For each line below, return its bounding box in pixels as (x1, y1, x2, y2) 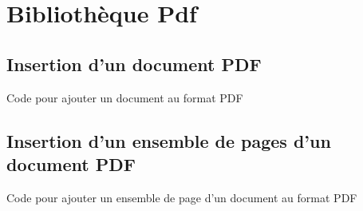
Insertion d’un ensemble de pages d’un (6, 128, 331, 153)
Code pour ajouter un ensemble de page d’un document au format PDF (6, 189, 357, 205)
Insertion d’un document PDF (6, 51, 262, 76)
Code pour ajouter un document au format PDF (6, 89, 243, 105)
